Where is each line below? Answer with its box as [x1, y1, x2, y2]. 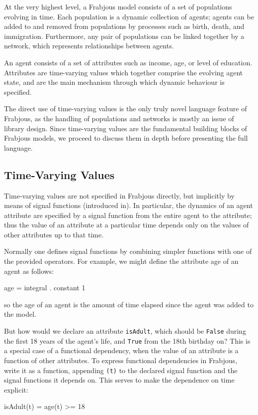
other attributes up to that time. [4, 229, 104, 239]
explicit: [4, 384, 28, 395]
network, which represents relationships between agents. [4, 40, 174, 51]
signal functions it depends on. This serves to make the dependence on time [4, 375, 235, 385]
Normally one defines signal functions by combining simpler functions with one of [4, 246, 252, 256]
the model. [4, 309, 36, 319]
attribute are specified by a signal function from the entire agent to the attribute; [4, 209, 252, 220]
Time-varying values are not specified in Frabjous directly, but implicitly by [4, 190, 235, 201]
